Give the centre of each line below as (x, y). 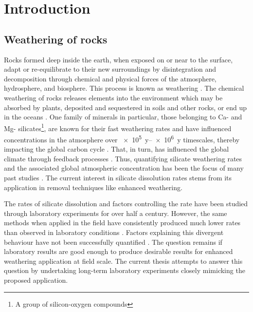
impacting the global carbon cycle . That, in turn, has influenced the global (117, 149)
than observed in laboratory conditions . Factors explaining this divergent (114, 232)
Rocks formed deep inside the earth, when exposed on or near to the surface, (118, 59)
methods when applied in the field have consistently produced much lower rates (122, 223)
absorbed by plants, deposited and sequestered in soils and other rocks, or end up (125, 107)
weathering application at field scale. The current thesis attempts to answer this (123, 261)
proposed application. (36, 280)
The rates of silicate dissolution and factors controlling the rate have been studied (126, 204)
